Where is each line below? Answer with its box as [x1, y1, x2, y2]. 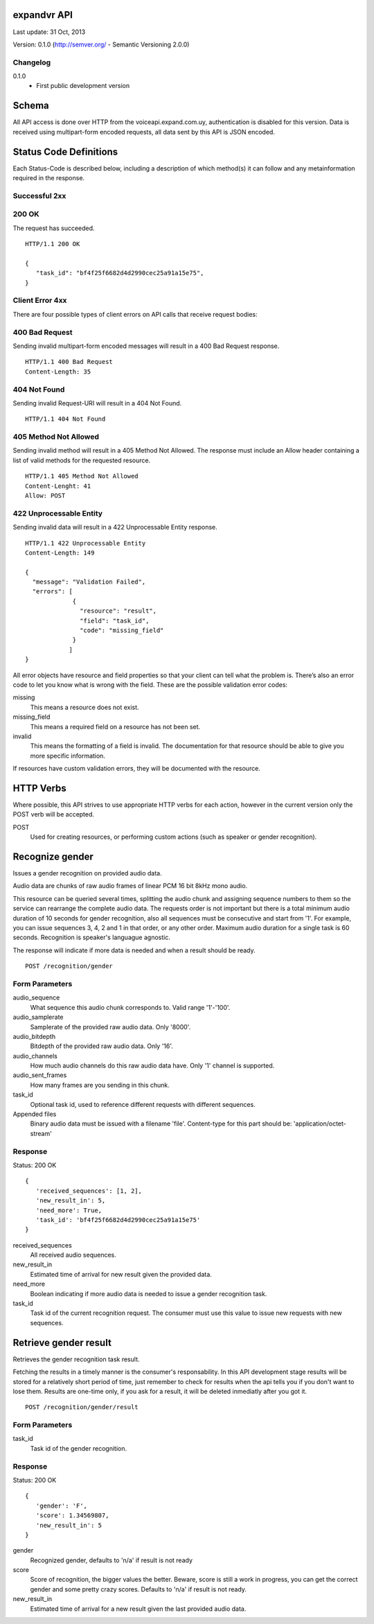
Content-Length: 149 [25, 548, 95, 557]
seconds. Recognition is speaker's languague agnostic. [12, 933, 171, 942]
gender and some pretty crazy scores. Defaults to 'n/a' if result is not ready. [30, 1584, 247, 1594]
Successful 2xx [12, 191, 66, 200]
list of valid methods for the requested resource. [12, 456, 151, 464]
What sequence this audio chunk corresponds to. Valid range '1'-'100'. [30, 1003, 231, 1011]
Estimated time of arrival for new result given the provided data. [30, 1270, 213, 1278]
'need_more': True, [35, 1206, 103, 1214]
